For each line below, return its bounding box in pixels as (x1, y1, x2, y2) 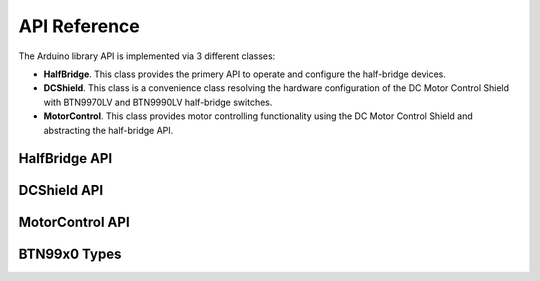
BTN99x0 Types (18, 246, 122, 263)
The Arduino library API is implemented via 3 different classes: (18, 50, 276, 62)
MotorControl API (18, 214, 130, 231)
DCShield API (18, 182, 104, 199)
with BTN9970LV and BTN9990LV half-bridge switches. (43, 96, 273, 108)
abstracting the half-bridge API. (43, 124, 174, 136)
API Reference (18, 15, 140, 37)
